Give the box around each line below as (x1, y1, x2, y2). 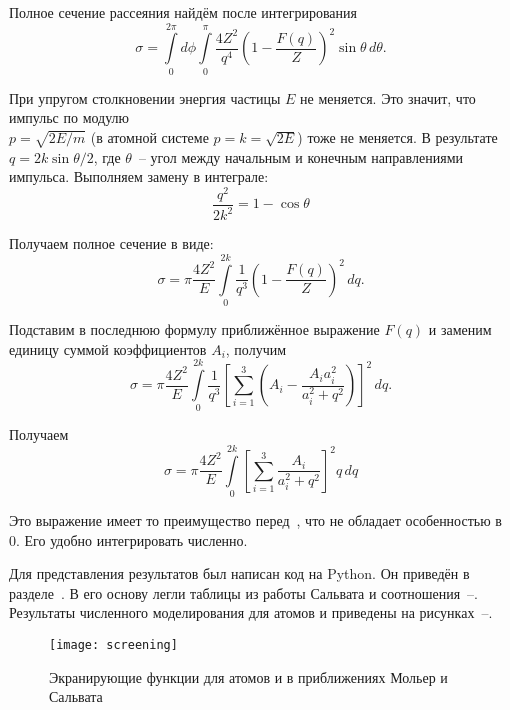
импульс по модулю (9, 107, 130, 128)
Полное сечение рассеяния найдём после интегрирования (9, 2, 357, 22)
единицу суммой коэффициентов (9, 338, 207, 359)
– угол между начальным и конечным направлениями (138, 146, 463, 167)
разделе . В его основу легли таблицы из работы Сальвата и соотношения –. (9, 582, 479, 603)
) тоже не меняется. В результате (297, 126, 498, 147)
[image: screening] (49, 638, 178, 653)
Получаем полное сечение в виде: (9, 233, 214, 254)
